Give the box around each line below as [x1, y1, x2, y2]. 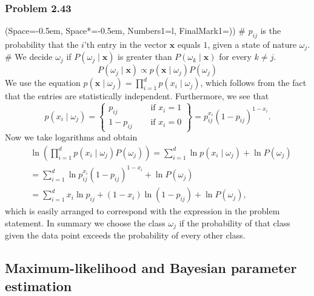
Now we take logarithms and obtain [5, 131, 138, 143]
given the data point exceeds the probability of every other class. [5, 229, 246, 242]
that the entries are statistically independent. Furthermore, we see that [5, 90, 269, 102]
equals [177, 38, 201, 51]
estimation [5, 276, 72, 295]
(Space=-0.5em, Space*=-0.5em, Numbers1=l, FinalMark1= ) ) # [5, 24, 246, 37]
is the [260, 24, 281, 37]
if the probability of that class [179, 217, 290, 229]
